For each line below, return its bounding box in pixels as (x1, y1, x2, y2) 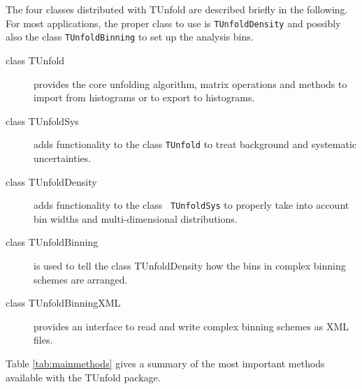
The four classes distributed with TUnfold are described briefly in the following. (6, 2, 348, 16)
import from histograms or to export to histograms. (34, 90, 255, 105)
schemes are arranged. (34, 272, 128, 286)
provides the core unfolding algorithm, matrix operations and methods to (34, 76, 347, 91)
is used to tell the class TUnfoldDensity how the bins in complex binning (34, 258, 346, 272)
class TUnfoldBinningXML (6, 295, 121, 310)
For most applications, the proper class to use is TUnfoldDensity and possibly (6, 15, 341, 30)
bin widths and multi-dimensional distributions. (34, 211, 238, 226)
